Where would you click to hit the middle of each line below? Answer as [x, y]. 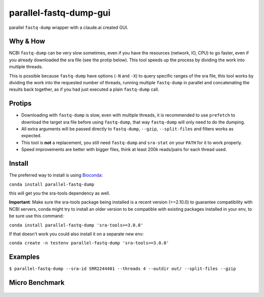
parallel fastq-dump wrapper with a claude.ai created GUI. [69, 27]
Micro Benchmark [37, 283]
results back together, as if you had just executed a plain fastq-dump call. [84, 89]
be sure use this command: [36, 216]
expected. [31, 136]
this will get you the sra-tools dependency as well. [60, 193]
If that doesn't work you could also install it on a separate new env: [77, 234]
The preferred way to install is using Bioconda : [56, 175]
